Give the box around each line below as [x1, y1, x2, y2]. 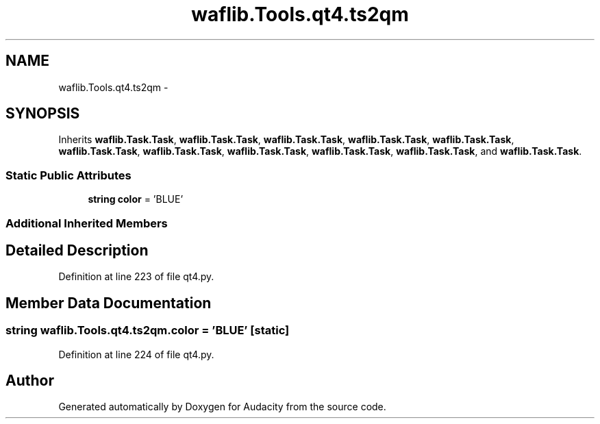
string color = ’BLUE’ [88, 193, 184, 205]
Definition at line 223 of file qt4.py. [58, 271, 214, 283]
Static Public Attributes [5, 168, 132, 182]
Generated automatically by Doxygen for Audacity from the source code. [58, 401, 386, 413]
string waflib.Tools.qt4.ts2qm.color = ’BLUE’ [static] [5, 323, 290, 338]
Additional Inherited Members [5, 216, 168, 230]
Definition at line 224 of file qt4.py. [58, 348, 214, 360]
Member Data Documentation [5, 294, 212, 312]
